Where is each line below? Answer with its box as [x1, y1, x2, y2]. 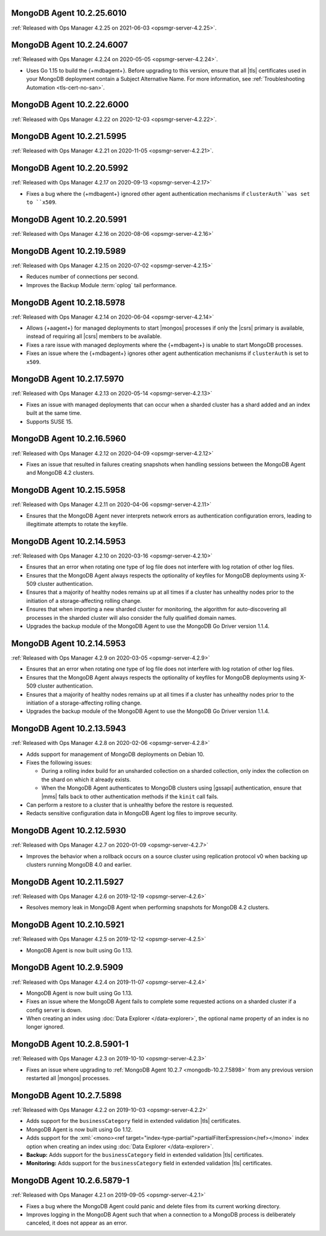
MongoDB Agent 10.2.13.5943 [11, 723, 126, 734]
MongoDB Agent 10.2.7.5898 [11, 1090, 122, 1101]
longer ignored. [26, 1023, 65, 1030]
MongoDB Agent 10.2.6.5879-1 [11, 1176, 130, 1186]
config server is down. [26, 1006, 82, 1013]
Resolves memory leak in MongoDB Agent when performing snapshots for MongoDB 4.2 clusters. [26, 904, 270, 911]
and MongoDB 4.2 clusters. [26, 469, 95, 477]
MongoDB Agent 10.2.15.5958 [11, 485, 126, 495]
